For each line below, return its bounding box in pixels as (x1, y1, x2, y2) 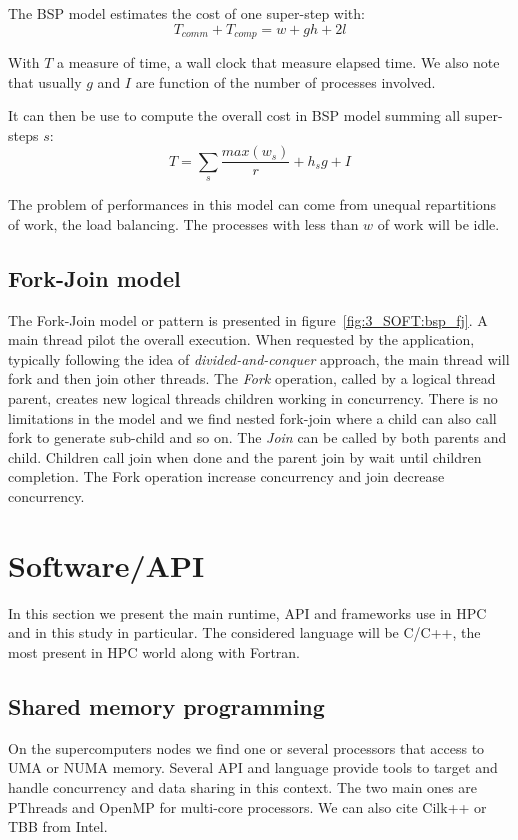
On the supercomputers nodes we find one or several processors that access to (8, 737, 485, 758)
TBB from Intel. (8, 816, 108, 837)
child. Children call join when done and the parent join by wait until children (8, 446, 482, 467)
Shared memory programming (8, 690, 325, 721)
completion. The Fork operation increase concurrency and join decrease (8, 466, 445, 487)
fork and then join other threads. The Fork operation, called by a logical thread (8, 368, 496, 389)
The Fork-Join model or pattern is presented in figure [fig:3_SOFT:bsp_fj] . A (8, 309, 488, 330)
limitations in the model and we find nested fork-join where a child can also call (8, 407, 497, 428)
